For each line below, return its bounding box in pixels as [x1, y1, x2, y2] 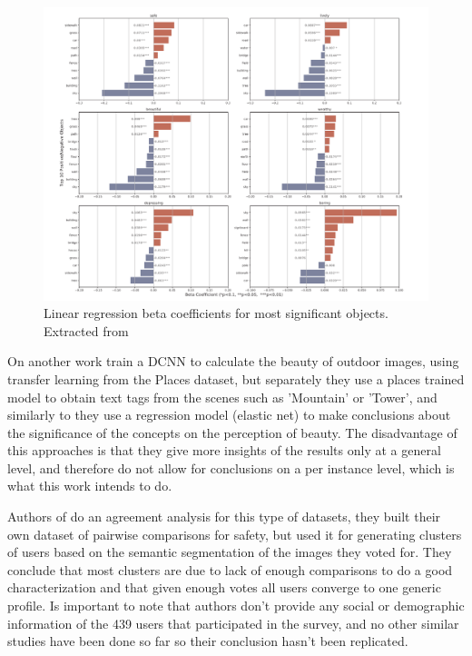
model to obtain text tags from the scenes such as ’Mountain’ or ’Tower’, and [7, 387, 438, 406]
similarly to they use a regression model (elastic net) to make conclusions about [7, 405, 451, 424]
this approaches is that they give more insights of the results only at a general [7, 441, 441, 460]
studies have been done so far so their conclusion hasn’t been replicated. [7, 631, 408, 651]
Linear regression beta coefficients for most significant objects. [44, 303, 388, 323]
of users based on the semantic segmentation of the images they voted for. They [7, 542, 452, 562]
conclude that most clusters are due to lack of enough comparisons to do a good [7, 560, 453, 579]
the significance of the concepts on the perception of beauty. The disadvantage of [7, 422, 457, 442]
